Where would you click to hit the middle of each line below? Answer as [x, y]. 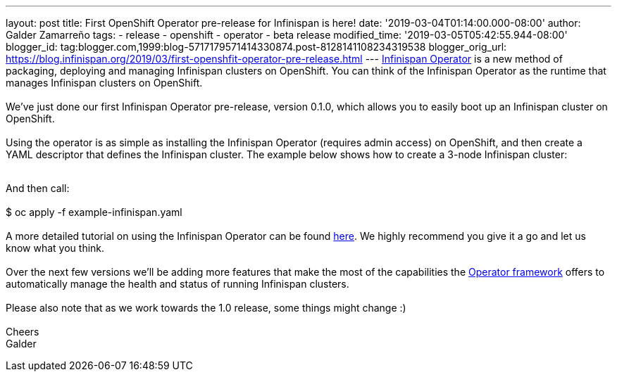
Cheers [23, 332]
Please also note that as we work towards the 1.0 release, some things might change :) [206, 308]
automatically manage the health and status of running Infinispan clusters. [177, 284]
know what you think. [55, 248]
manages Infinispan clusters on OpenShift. [104, 83]
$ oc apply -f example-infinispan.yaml [94, 212]
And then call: [38, 188]
